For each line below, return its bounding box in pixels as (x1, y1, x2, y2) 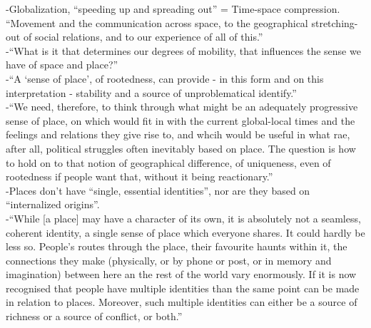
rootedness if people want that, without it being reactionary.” (6, 169, 273, 184)
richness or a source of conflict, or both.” (6, 309, 183, 324)
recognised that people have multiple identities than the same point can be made (6, 280, 360, 295)
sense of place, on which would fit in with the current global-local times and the (6, 113, 355, 128)
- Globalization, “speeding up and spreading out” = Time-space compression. (6, 1, 340, 16)
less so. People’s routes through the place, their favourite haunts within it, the (6, 239, 347, 254)
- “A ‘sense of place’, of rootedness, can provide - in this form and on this (6, 71, 324, 86)
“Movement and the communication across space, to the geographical (6, 15, 308, 30)
